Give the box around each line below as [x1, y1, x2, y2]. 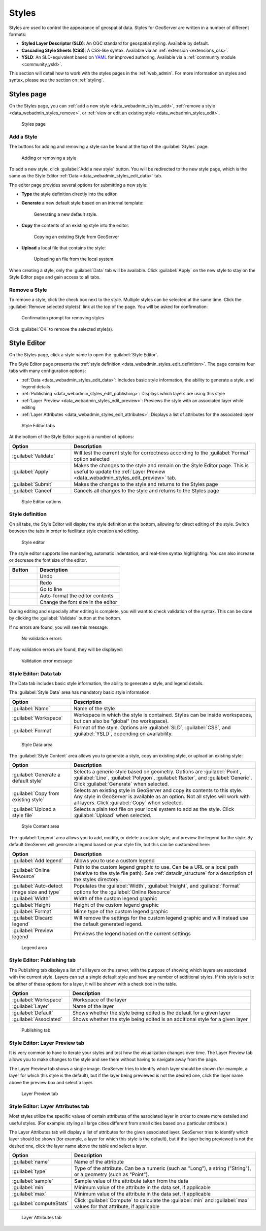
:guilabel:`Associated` [12, 1016, 63, 1023]
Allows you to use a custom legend [73, 857, 155, 864]
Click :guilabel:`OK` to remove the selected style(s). [9, 326, 114, 332]
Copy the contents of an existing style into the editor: [21, 222, 130, 229]
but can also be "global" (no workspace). [73, 718, 169, 724]
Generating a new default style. [33, 211, 98, 217]
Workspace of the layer [72, 996, 127, 1003]
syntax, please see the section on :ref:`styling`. [9, 77, 104, 83]
